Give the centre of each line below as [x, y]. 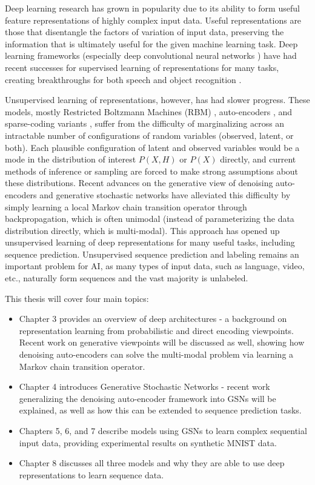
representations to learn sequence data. [91, 474]
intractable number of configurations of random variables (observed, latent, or [149, 135]
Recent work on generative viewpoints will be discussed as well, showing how [162, 342]
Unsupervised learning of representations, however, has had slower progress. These [157, 100]
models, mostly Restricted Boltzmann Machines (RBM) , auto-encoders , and [149, 111]
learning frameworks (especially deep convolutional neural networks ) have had [151, 55]
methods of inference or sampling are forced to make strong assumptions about [152, 171]
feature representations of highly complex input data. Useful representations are [153, 20]
